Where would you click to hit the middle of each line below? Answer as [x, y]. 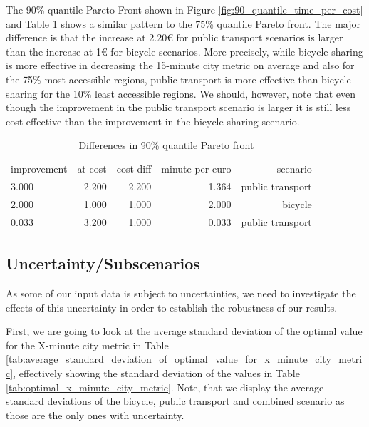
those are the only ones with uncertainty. [95, 415]
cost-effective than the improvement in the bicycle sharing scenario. [153, 121]
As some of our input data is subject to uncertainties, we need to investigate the [181, 293]
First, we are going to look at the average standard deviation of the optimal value [184, 331]
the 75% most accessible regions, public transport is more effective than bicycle [178, 79]
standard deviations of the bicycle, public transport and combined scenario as [175, 401]
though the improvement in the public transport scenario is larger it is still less [178, 107]
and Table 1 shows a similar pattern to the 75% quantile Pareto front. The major [183, 23]
